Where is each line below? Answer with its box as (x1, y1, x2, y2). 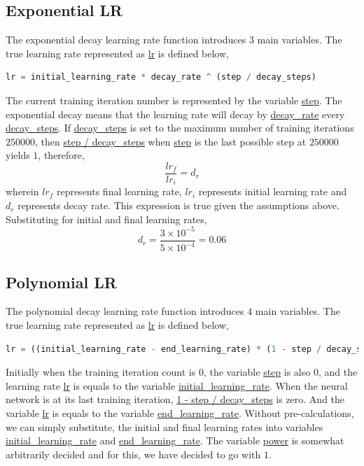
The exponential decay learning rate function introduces (6, 32, 246, 47)
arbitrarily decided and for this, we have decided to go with (6, 446, 261, 461)
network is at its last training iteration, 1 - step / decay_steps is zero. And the (6, 392, 345, 407)
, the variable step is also (203, 365, 311, 379)
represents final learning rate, (56, 184, 182, 199)
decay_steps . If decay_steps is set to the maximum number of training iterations (6, 120, 354, 135)
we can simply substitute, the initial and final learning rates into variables (6, 419, 323, 434)
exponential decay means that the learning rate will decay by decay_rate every (6, 106, 345, 121)
